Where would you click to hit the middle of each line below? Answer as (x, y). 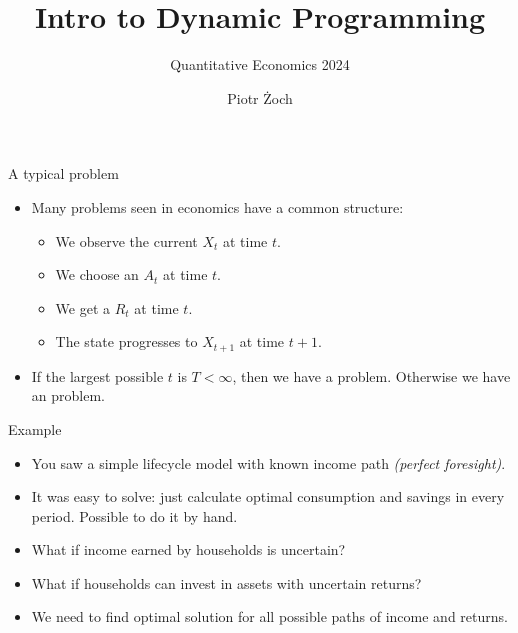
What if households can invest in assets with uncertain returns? (226, 582)
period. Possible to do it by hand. (134, 515)
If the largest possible (97, 375)
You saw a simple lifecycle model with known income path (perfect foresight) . (268, 462)
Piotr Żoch (260, 97)
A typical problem (63, 173)
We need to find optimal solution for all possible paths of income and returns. (269, 616)
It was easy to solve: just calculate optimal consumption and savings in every (268, 496)
